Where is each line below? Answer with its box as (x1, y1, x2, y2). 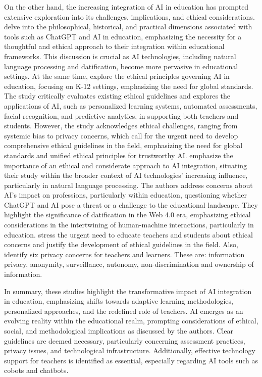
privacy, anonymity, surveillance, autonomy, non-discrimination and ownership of (4, 259, 254, 269)
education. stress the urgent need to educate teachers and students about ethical (4, 229, 253, 240)
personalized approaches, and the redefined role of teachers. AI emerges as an (4, 305, 243, 316)
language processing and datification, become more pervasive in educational (4, 61, 238, 71)
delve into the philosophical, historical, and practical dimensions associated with (4, 21, 252, 32)
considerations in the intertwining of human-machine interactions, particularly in (4, 219, 254, 230)
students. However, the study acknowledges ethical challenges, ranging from (4, 120, 238, 131)
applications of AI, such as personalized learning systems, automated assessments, (4, 100, 257, 111)
